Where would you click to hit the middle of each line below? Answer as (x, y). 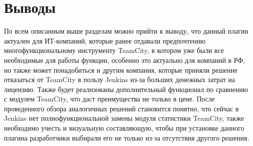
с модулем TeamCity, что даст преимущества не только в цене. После (109, 99)
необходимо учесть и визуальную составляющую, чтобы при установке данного (124, 128)
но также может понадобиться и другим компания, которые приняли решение (121, 70)
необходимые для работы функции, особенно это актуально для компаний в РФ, (125, 60)
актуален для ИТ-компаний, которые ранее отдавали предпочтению (105, 40)
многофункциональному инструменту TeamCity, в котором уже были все (114, 50)
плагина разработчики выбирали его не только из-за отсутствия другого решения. (127, 137)
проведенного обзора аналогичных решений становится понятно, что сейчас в (122, 108)
